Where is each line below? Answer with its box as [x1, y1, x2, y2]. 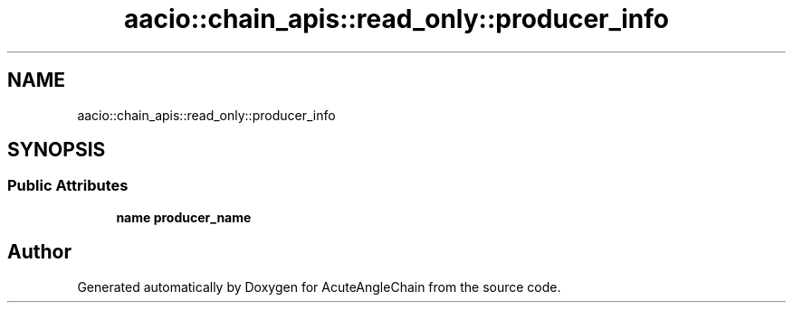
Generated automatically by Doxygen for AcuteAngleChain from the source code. [77, 278, 561, 295]
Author [7, 240, 72, 264]
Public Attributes [7, 176, 129, 195]
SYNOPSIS [7, 138, 106, 162]
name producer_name [116, 209, 252, 225]
